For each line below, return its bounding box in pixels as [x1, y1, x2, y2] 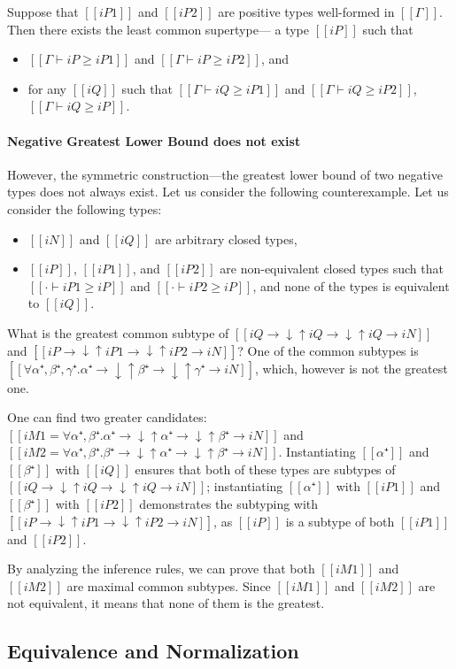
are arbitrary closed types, [155, 229, 298, 248]
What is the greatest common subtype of [7, 323, 229, 342]
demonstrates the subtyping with [139, 495, 319, 513]
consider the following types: [7, 199, 162, 218]
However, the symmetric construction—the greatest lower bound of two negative [7, 165, 443, 183]
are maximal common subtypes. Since [66, 576, 271, 595]
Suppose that [7, 3, 79, 20]
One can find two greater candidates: [7, 408, 207, 427]
